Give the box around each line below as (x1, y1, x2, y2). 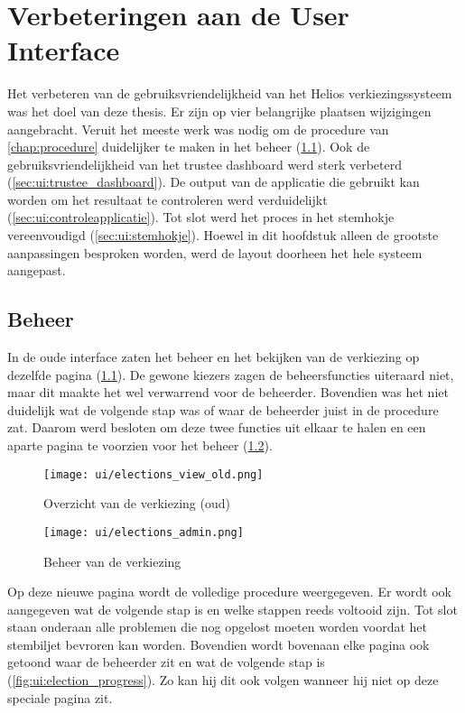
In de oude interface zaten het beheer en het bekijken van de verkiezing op (7, 347, 420, 366)
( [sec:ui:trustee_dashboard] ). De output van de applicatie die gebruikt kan (7, 172, 420, 191)
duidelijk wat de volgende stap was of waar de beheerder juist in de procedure (7, 400, 439, 419)
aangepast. (7, 261, 66, 280)
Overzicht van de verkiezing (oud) (43, 494, 230, 513)
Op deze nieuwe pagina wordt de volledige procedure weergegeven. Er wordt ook (7, 582, 451, 601)
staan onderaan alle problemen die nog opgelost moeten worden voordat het (7, 617, 428, 636)
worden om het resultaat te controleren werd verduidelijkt (7, 190, 328, 208)
